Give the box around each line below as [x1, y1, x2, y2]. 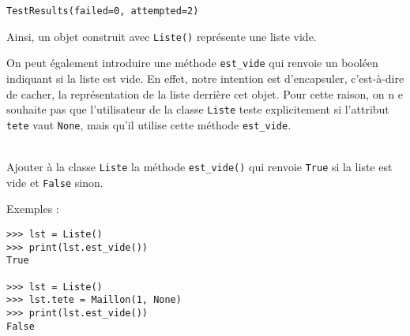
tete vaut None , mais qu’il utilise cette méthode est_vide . [6, 116, 292, 133]
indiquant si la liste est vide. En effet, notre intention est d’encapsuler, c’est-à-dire [6, 69, 404, 86]
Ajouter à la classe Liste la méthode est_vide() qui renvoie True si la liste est [6, 159, 393, 175]
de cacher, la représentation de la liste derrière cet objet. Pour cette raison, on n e [6, 85, 403, 102]
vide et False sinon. [6, 174, 103, 190]
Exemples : [6, 200, 59, 217]
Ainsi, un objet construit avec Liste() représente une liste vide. [6, 28, 317, 44]
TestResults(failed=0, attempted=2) [6, 6, 199, 17]
